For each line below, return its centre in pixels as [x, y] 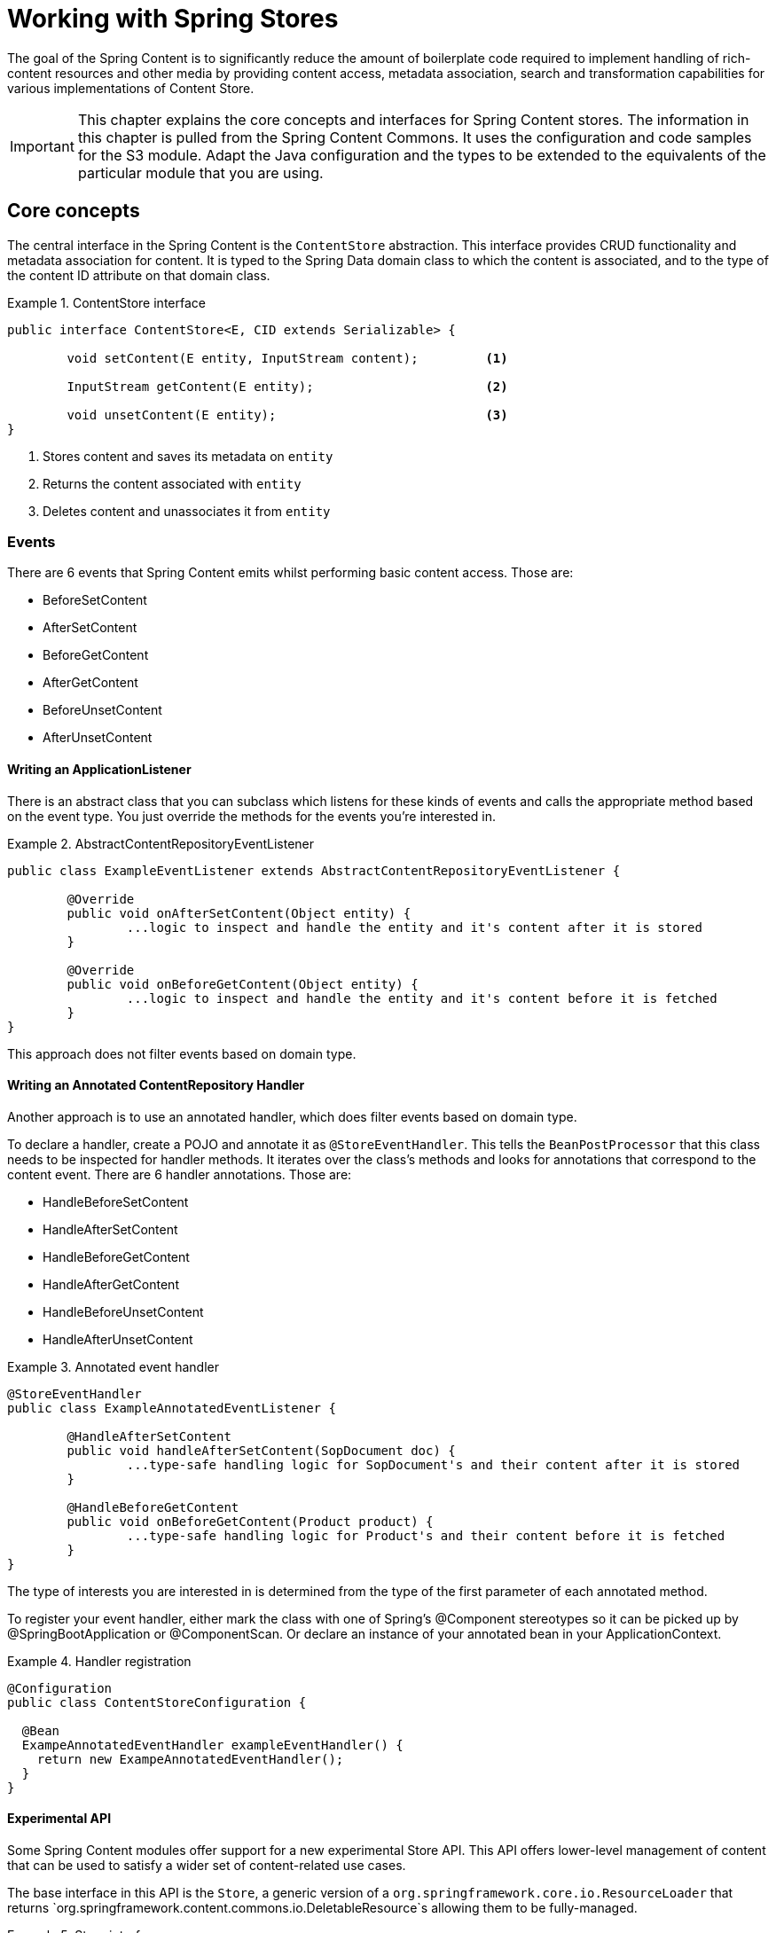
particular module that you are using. [200, 172]
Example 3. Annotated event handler [114, 1366]
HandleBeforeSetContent [116, 1201]
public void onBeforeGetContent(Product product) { [250, 1521]
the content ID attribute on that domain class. [139, 275]
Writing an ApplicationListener [99, 769]
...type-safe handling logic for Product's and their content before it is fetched [426, 1535]
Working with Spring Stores [173, 19]
